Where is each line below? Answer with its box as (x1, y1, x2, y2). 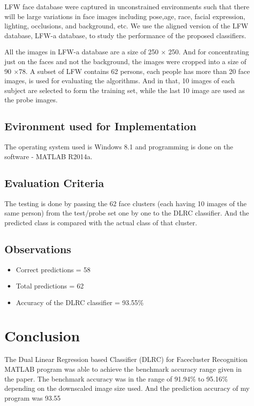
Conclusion (4, 326, 80, 346)
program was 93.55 (4, 392, 61, 403)
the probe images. (4, 95, 58, 105)
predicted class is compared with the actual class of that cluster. (4, 217, 197, 227)
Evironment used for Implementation (4, 119, 197, 134)
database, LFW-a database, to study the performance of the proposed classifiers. (4, 30, 246, 40)
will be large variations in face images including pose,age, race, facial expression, (4, 11, 246, 21)
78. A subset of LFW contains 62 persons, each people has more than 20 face (19, 66, 250, 76)
